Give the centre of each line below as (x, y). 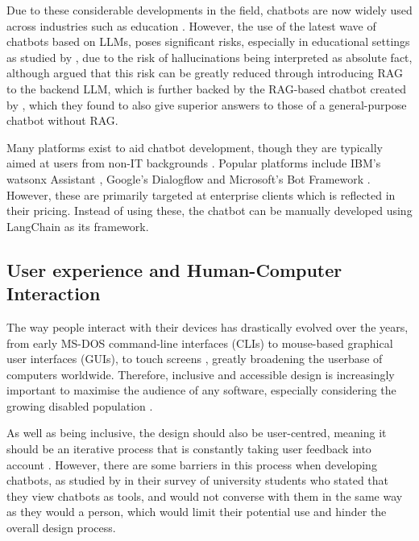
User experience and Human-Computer (174, 269)
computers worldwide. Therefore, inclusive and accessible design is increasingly (201, 374)
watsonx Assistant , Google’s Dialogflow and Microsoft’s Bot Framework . (189, 178)
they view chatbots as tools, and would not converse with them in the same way (205, 496)
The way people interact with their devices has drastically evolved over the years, (207, 326)
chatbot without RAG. (62, 120)
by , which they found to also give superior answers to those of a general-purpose (207, 104)
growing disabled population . (80, 405)
